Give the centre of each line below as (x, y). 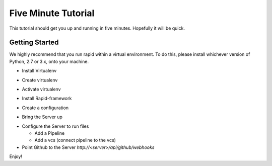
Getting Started (34, 43)
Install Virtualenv (39, 71)
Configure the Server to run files (55, 126)
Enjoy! (16, 156)
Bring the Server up (42, 117)
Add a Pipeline (50, 133)
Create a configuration (45, 108)
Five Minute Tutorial (52, 13)
